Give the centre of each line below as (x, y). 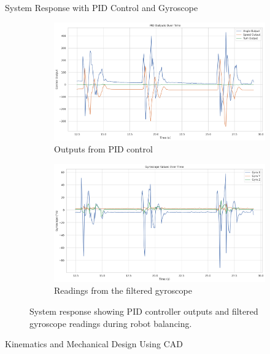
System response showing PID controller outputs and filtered (144, 311)
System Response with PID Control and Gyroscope (102, 7)
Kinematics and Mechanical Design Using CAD (94, 344)
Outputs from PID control (103, 149)
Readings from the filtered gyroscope (123, 290)
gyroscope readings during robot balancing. (111, 323)
